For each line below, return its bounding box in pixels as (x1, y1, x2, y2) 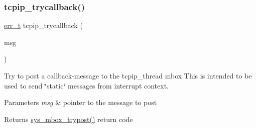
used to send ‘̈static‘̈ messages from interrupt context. (4, 80, 169, 90)
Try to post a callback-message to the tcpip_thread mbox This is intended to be (4, 70, 252, 80)
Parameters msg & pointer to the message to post (4, 97, 157, 107)
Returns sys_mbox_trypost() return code (4, 113, 133, 124)
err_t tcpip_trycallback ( (4, 20, 83, 30)
